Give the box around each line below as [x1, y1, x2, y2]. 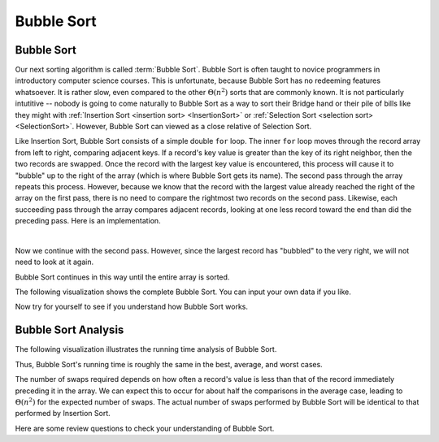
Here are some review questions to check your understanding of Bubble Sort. [15, 423, 275, 433]
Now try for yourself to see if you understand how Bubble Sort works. [15, 301, 248, 312]
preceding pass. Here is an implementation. [15, 216, 162, 226]
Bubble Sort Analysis [15, 323, 124, 337]
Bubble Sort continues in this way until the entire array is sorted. [15, 272, 230, 282]
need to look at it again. [15, 257, 93, 267]
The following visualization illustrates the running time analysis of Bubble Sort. [15, 344, 277, 354]
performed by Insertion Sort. [15, 409, 111, 418]
